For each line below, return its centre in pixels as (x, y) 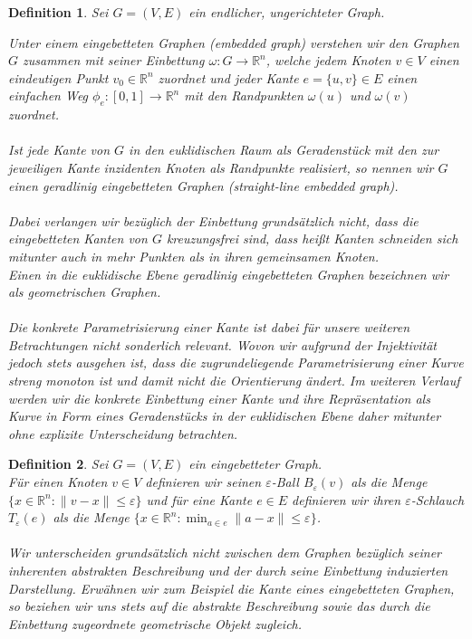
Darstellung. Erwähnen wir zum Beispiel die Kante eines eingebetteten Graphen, (231, 588)
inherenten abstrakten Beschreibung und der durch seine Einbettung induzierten (228, 571)
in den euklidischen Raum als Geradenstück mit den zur (284, 150)
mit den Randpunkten (244, 95)
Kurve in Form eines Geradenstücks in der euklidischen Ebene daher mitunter (225, 416)
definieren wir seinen (203, 482)
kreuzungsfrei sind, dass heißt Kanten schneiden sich (312, 238)
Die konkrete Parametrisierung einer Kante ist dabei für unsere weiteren (209, 327)
